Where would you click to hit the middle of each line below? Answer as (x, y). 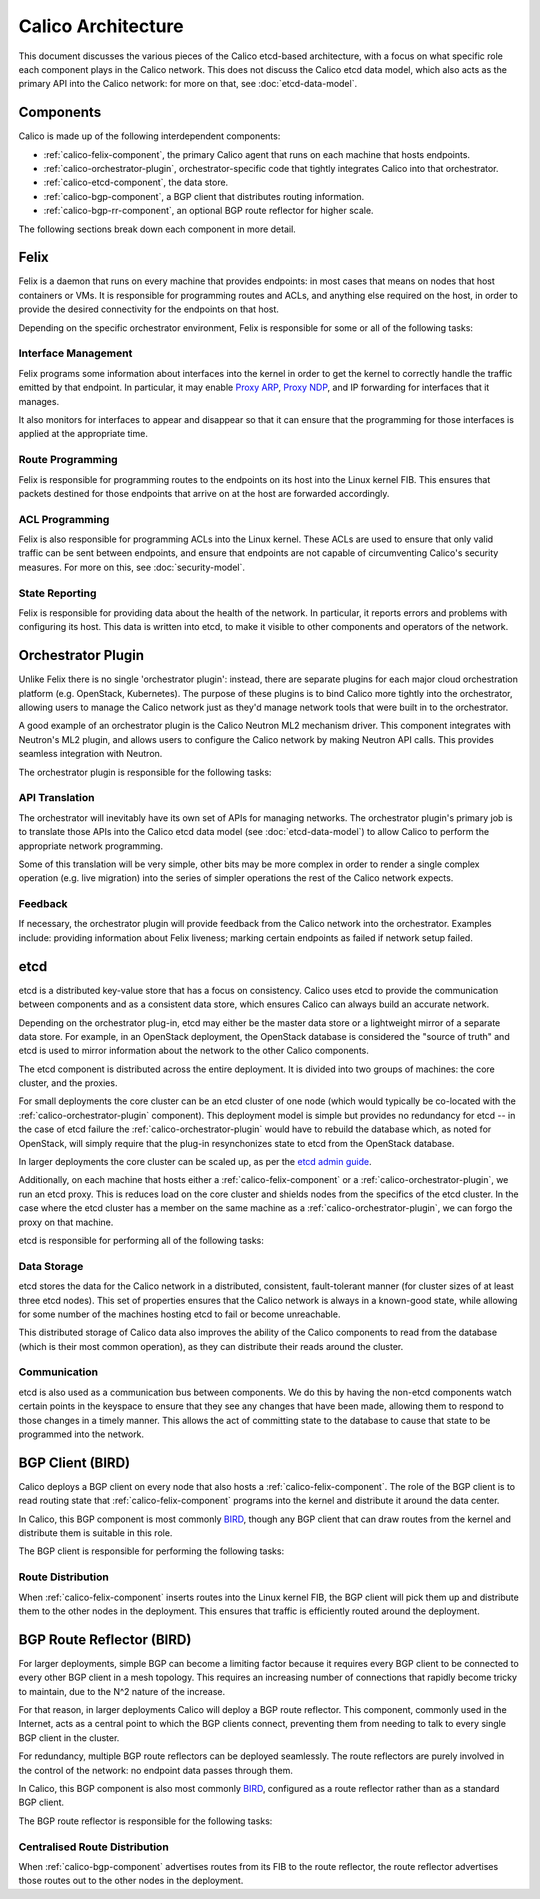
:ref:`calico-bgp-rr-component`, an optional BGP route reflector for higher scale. (208, 211)
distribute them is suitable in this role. (95, 1533)
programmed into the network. (81, 1434)
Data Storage (51, 1266)
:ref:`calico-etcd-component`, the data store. (136, 182)
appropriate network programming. (91, 846)
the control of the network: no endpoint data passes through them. (156, 1770)
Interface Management (75, 353)
